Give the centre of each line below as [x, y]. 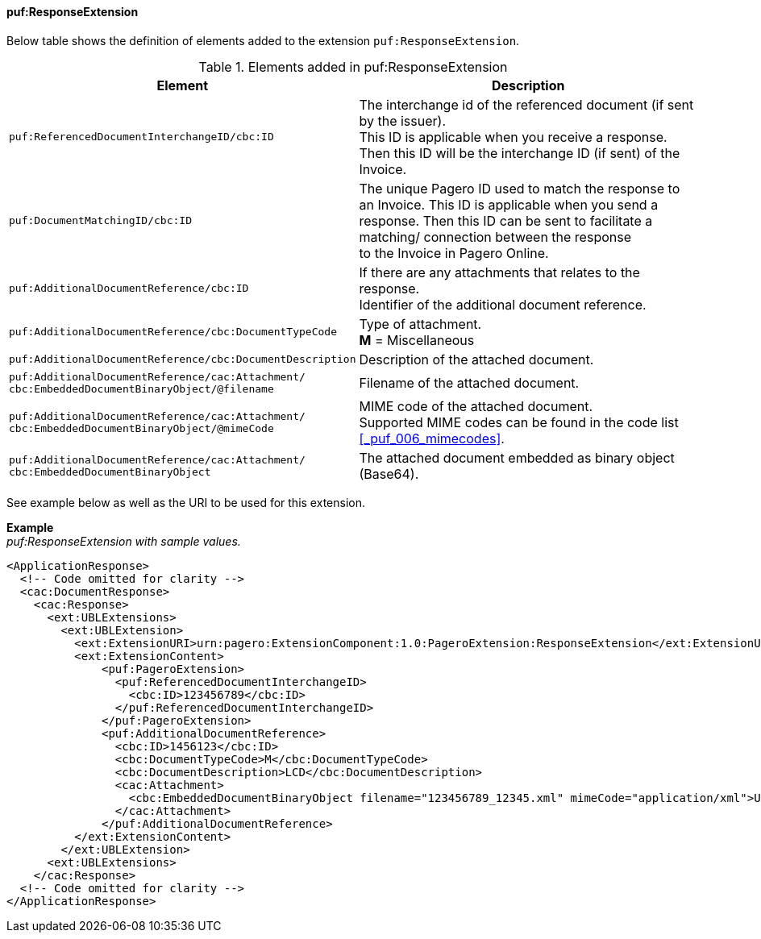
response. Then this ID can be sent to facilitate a [506, 220]
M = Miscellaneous [417, 340]
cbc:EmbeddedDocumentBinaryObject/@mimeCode [141, 428]
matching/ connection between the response [495, 237]
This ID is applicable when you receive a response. [513, 137]
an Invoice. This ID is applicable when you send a [509, 204]
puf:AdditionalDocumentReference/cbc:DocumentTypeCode [173, 332]
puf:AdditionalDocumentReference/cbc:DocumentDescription [183, 359]
